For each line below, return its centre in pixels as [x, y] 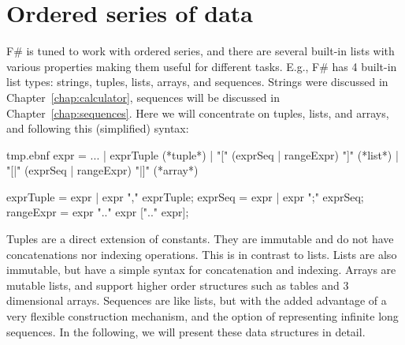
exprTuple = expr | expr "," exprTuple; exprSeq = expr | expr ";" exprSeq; [185, 196]
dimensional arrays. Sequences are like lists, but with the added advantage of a [197, 300]
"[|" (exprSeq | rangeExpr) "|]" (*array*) [102, 170]
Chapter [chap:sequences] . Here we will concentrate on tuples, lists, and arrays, [198, 112]
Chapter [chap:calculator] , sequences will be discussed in [143, 97]
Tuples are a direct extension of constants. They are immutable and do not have [200, 239]
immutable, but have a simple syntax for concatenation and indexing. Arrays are [201, 270]
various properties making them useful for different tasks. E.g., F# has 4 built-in [202, 66]
